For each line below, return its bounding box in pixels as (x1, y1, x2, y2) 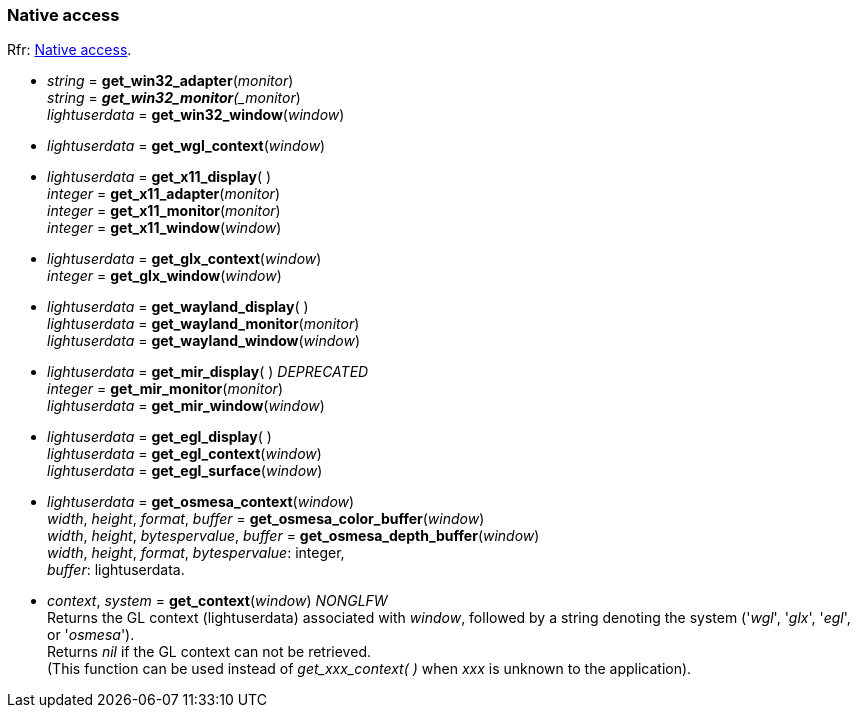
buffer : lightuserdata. (47, 561, 185, 579)
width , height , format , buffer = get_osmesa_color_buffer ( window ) (47, 510, 485, 528)
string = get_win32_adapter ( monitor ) (47, 72, 294, 90)
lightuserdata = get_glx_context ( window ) (47, 250, 322, 268)
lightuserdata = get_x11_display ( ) (47, 168, 272, 186)
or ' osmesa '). (47, 626, 135, 644)
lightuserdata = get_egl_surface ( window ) (47, 462, 323, 480)
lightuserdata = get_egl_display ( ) (47, 428, 272, 446)
